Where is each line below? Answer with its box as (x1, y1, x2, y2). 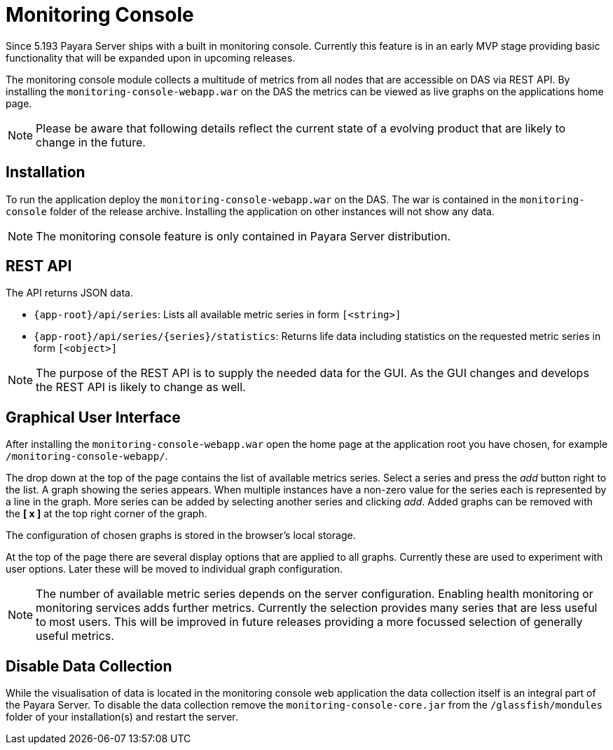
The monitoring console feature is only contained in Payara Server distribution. (36, 229, 451, 243)
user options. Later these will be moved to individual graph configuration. (6, 563, 343, 575)
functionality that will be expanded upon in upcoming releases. (6, 51, 296, 64)
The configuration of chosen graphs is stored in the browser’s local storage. (6, 529, 356, 542)
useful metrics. (36, 629, 114, 643)
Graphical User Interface (6, 408, 181, 426)
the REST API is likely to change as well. (36, 380, 246, 395)
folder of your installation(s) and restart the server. (6, 711, 238, 723)
